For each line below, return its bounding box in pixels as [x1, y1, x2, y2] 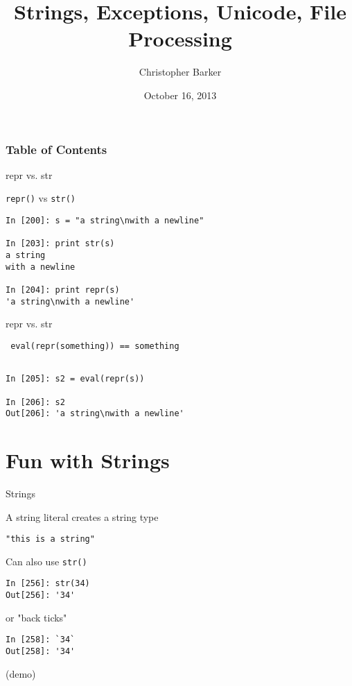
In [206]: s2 [6, 397, 65, 407]
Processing [128, 24, 232, 53]
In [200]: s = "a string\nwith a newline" [6, 216, 204, 226]
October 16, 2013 [143, 87, 217, 102]
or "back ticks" [6, 610, 67, 624]
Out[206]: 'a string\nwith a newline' [6, 409, 184, 419]
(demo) [6, 666, 36, 680]
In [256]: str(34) [6, 578, 90, 589]
